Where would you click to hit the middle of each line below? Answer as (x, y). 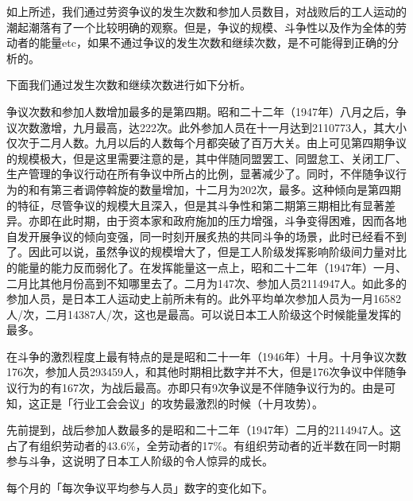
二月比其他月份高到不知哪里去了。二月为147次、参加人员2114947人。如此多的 (206, 283)
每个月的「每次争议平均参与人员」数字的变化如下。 (140, 488)
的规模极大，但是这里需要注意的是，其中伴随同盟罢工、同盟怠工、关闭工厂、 (206, 158)
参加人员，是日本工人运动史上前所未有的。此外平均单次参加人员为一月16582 (204, 299)
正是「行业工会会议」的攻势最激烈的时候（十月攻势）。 (181, 403)
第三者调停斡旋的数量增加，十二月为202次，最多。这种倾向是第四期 (226, 189)
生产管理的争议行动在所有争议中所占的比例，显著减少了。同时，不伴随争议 (201, 174)
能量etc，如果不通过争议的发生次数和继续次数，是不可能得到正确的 (213, 43)
